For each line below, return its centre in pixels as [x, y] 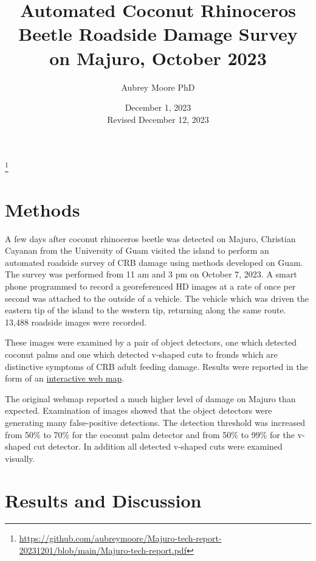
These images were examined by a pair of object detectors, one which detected [151, 342]
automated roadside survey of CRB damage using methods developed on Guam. [154, 262]
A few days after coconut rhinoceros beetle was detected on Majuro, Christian [150, 238]
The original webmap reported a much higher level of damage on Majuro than [150, 398]
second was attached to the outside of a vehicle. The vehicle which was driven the [157, 298]
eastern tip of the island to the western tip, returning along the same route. [146, 310]
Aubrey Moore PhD [158, 87]
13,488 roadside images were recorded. [76, 322]
